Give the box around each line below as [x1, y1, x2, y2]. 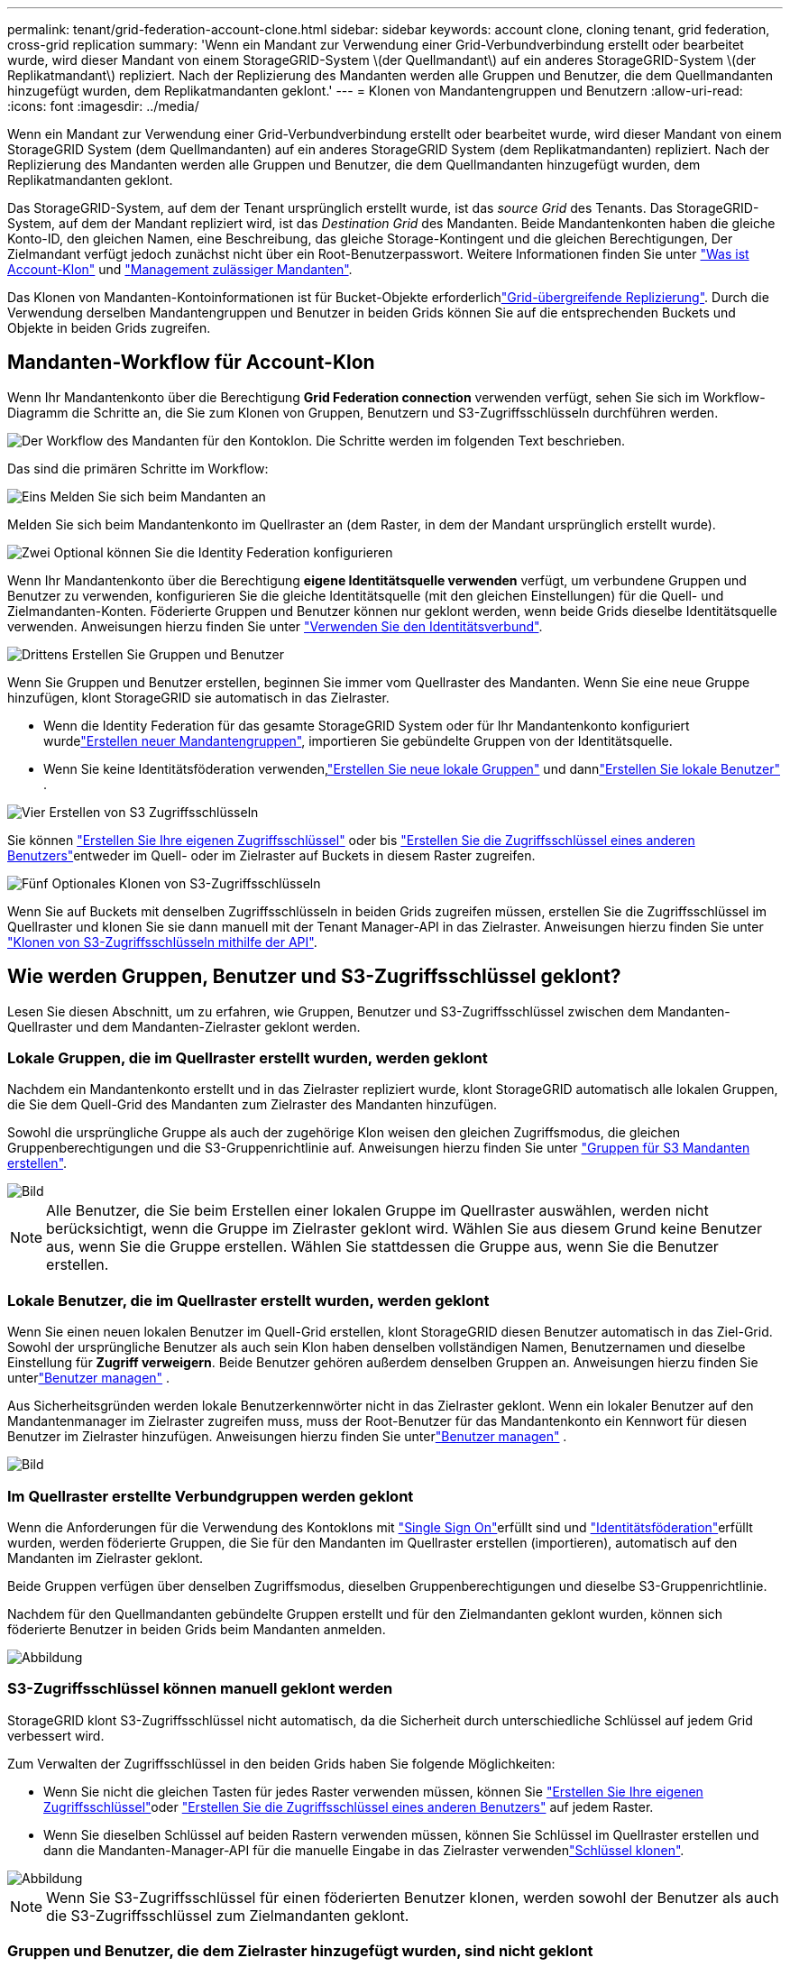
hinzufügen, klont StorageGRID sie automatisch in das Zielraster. [7, 689, 390, 705]
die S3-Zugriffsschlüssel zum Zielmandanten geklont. [46, 1906, 409, 1925]
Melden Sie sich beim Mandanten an [50, 488, 266, 504]
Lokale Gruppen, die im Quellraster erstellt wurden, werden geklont [7, 1049, 488, 1068]
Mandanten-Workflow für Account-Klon [7, 351, 375, 374]
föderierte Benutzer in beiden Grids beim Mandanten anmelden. [7, 1621, 386, 1637]
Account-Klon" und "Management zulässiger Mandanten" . [7, 262, 353, 277]
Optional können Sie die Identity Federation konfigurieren [53, 544, 393, 560]
